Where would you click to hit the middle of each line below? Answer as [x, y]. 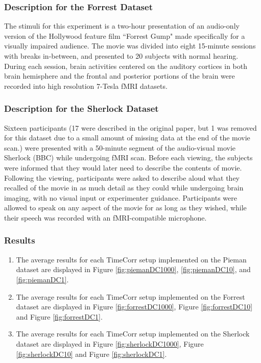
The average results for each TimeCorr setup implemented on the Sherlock [133, 334]
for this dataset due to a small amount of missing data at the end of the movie [127, 138]
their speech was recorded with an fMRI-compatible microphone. [105, 217]
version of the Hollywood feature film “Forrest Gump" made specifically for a [125, 35]
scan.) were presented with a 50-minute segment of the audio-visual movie [120, 147]
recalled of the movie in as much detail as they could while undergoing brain [124, 188]
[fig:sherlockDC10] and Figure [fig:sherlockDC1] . [91, 354]
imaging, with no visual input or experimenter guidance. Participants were [121, 197]
